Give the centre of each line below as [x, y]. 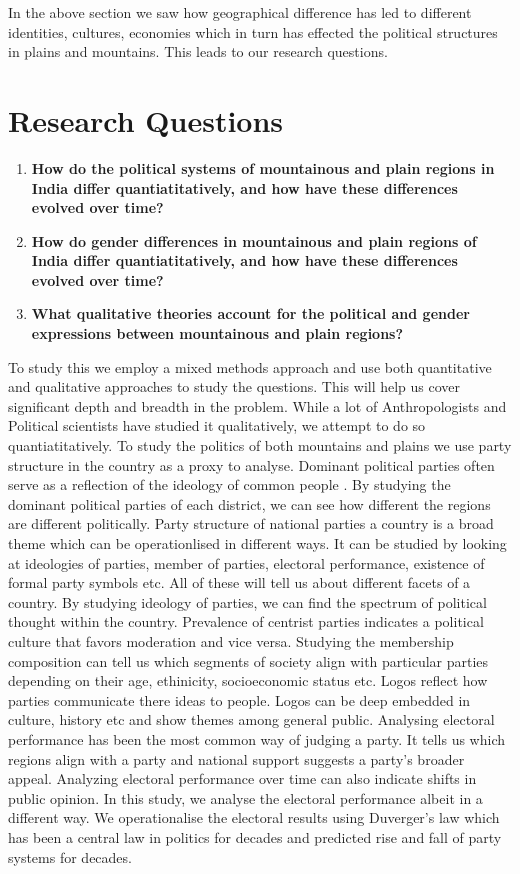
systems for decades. [70, 856]
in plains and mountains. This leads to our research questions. [198, 51]
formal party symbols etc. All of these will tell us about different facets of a [239, 582]
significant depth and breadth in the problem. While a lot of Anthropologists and [257, 405]
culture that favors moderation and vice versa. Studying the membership [231, 640]
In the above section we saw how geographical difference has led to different [240, 12]
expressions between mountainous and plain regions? [217, 333]
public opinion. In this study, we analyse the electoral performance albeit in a [245, 797]
